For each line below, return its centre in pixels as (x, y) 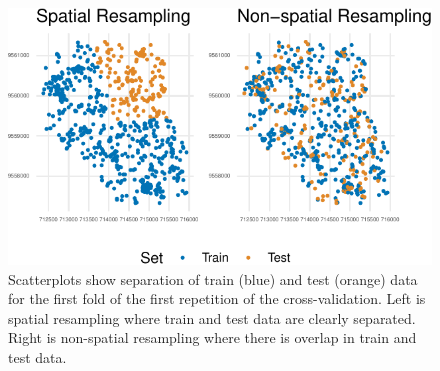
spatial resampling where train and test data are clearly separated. (212, 317)
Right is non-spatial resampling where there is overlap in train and (212, 337)
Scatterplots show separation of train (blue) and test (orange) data (213, 278)
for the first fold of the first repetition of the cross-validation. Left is (217, 298)
